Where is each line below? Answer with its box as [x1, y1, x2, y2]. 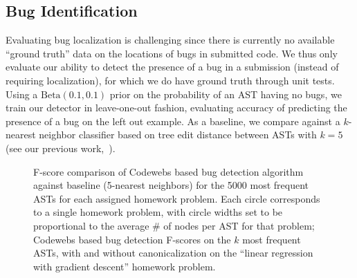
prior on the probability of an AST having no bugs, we [109, 86, 342, 101]
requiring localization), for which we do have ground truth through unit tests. [6, 73, 335, 87]
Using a [6, 86, 38, 101]
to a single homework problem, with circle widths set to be [33, 205, 283, 219]
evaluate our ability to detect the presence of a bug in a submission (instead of [6, 59, 339, 74]
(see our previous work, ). [6, 140, 116, 155]
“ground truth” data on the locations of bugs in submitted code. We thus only [6, 46, 338, 60]
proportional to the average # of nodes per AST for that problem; [33, 218, 315, 232]
